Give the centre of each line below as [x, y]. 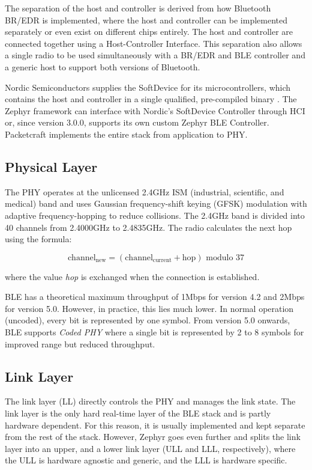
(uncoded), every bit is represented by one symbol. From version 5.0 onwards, [148, 320]
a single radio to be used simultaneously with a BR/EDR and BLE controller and [155, 55]
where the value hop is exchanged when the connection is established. [132, 276]
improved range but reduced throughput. [80, 343]
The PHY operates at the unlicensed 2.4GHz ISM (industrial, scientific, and [145, 191]
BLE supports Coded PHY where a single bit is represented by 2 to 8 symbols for [154, 332]
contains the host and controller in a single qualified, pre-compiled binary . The [151, 99]
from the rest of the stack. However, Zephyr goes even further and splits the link [153, 437]
